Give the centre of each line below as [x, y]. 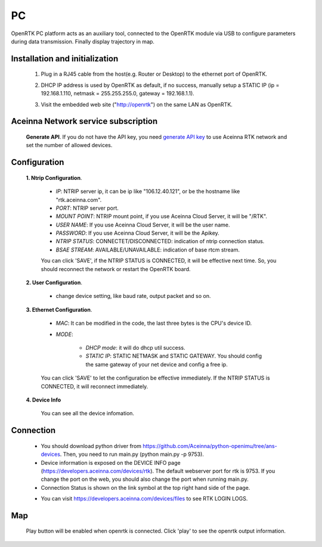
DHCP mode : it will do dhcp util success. [135, 347]
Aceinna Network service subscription [84, 121]
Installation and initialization [65, 59]
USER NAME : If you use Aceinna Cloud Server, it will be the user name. [143, 225]
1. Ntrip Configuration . [54, 178]
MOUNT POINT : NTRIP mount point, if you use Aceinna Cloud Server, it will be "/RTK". [162, 216]
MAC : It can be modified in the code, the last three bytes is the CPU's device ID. [154, 323]
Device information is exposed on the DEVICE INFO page [111, 462]
